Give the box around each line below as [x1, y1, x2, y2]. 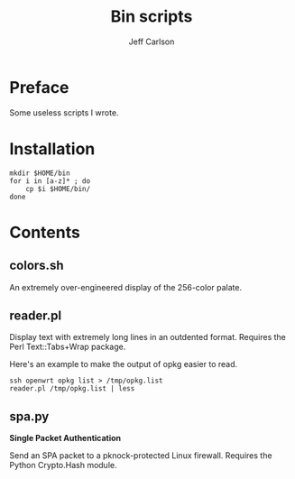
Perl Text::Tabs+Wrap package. [9, 341, 126, 353]
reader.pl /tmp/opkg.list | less [9, 384, 135, 393]
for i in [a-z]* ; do [9, 176, 91, 186]
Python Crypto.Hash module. [9, 460, 117, 471]
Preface [9, 77, 69, 97]
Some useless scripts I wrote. [9, 106, 119, 118]
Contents [9, 222, 81, 243]
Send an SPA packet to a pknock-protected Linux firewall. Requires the [9, 450, 272, 461]
